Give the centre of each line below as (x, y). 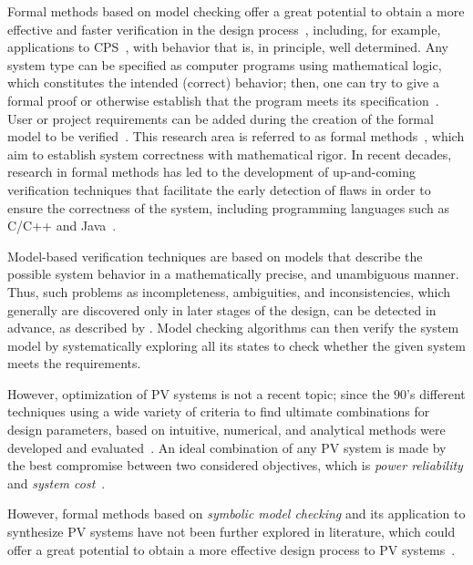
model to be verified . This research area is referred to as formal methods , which (236, 136)
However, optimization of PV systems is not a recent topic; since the (199, 393)
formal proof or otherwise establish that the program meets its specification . (223, 100)
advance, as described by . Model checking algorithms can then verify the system (233, 328)
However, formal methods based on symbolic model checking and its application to (236, 514)
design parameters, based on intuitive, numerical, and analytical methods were (226, 430)
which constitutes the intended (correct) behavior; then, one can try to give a (223, 82)
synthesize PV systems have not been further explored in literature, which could (231, 532)
